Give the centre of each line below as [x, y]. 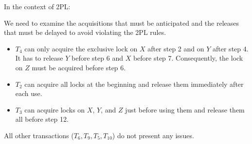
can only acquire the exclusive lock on [81, 48]
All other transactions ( [39, 135]
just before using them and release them [185, 109]
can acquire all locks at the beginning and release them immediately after [134, 84]
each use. [29, 93]
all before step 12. [42, 119]
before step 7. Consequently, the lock [188, 58]
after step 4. [231, 48]
